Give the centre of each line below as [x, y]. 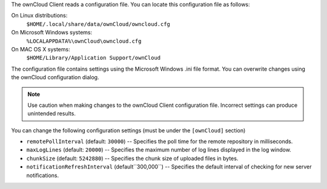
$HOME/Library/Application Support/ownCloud [94, 58]
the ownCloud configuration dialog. [55, 77]
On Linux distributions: [39, 16]
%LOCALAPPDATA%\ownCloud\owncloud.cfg [84, 41]
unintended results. [51, 114]
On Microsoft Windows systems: [52, 33]
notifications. [43, 175]
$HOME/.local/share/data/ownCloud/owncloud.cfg [98, 24]
